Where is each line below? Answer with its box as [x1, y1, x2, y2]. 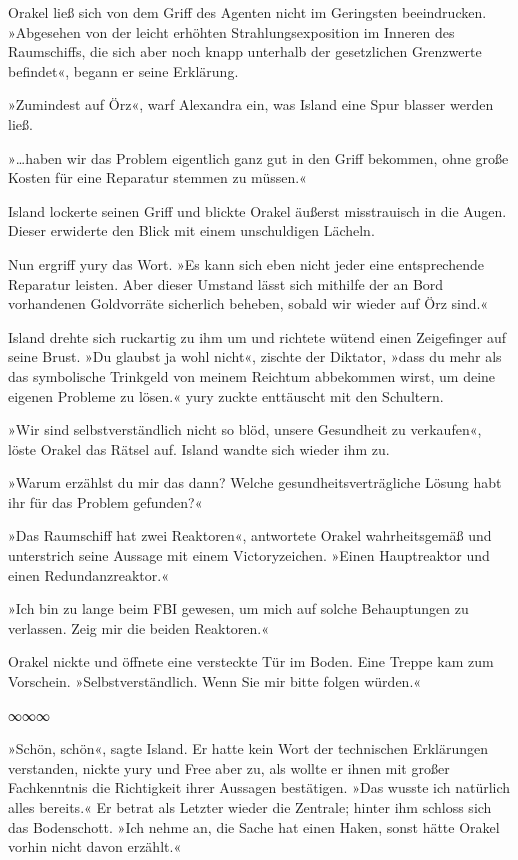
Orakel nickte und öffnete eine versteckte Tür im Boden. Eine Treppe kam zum [8, 651, 494, 672]
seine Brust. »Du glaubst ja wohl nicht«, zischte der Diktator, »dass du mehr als [8, 346, 502, 367]
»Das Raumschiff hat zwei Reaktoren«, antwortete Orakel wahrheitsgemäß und [8, 525, 492, 546]
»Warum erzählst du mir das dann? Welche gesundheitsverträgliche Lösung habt [8, 472, 502, 493]
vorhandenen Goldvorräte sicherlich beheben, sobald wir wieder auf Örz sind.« [8, 293, 489, 314]
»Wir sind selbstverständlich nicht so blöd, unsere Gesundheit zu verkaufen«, [8, 419, 482, 440]
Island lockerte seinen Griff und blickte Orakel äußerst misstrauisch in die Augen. [8, 200, 507, 221]
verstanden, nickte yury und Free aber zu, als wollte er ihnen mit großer [8, 757, 450, 778]
